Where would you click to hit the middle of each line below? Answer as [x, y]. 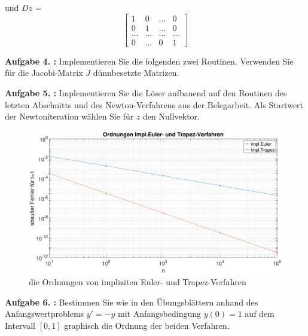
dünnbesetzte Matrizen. [136, 73]
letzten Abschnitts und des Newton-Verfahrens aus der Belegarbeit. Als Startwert [154, 104]
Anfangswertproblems [45, 314]
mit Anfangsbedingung [160, 314]
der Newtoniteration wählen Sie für [69, 116]
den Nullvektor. [171, 116]
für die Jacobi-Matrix [44, 73]
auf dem [260, 314]
